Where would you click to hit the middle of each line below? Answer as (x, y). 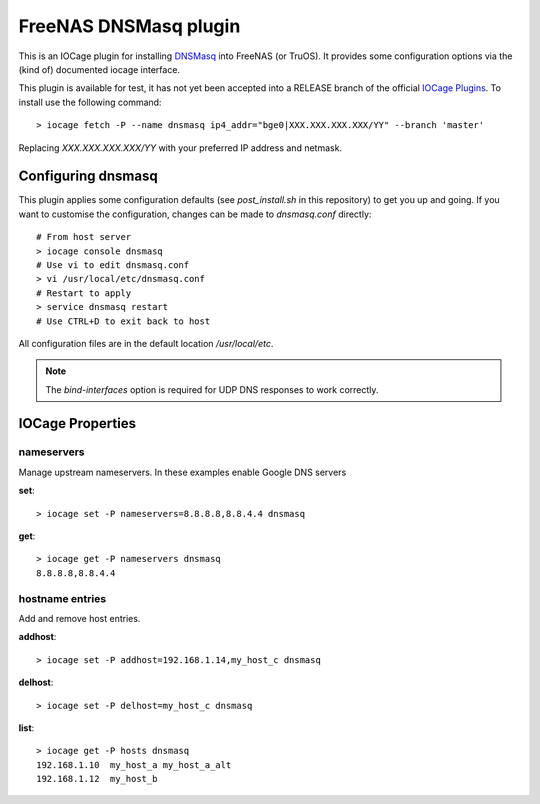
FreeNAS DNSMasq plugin (129, 26)
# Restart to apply (84, 293)
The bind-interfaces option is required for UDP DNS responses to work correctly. (212, 389)
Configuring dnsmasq (88, 176)
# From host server (84, 237)
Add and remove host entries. (79, 618)
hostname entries (62, 598)
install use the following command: (90, 102)
